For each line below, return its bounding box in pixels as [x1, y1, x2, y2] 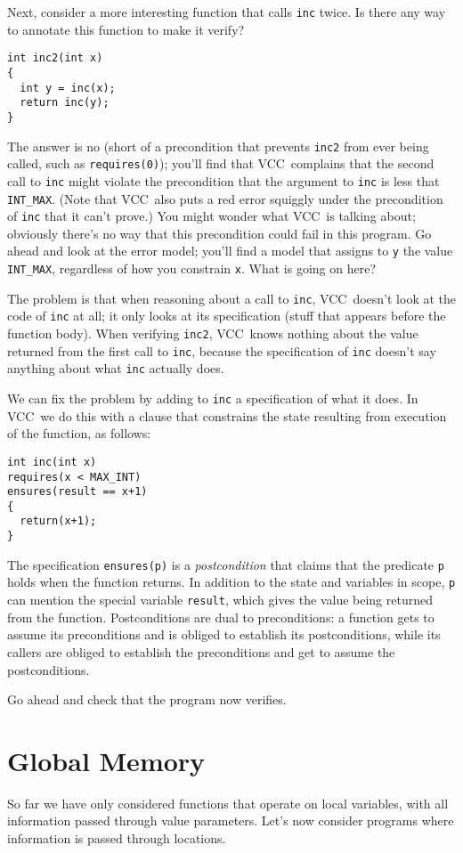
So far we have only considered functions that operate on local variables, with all [7, 793, 449, 812]
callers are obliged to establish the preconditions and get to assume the [7, 642, 395, 661]
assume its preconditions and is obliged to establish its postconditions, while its [7, 625, 441, 644]
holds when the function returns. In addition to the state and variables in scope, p [7, 573, 456, 591]
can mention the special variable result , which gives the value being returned [7, 590, 433, 609]
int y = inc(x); [20, 81, 116, 94]
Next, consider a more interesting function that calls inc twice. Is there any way [7, 3, 446, 20]
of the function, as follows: [7, 424, 151, 443]
